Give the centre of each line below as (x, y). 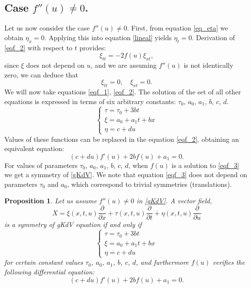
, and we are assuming (124, 65)
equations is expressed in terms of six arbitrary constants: (90, 101)
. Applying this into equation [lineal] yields (108, 37)
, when (138, 165)
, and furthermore (162, 262)
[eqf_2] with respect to (39, 47)
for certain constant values (44, 262)
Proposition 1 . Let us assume (51, 200)
